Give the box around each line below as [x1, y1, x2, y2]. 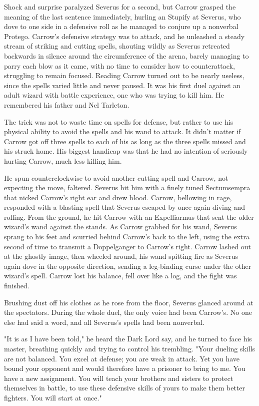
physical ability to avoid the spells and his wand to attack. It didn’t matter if [4, 126, 241, 137]
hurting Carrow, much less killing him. [4, 155, 122, 166]
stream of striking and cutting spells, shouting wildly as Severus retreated [4, 41, 230, 51]
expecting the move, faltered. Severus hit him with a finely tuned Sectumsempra [4, 182, 250, 193]
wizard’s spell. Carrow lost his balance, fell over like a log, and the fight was [4, 270, 237, 281]
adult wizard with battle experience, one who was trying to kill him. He [4, 90, 224, 100]
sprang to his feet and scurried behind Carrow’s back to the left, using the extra [4, 231, 250, 242]
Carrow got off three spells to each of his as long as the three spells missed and [4, 136, 246, 146]
